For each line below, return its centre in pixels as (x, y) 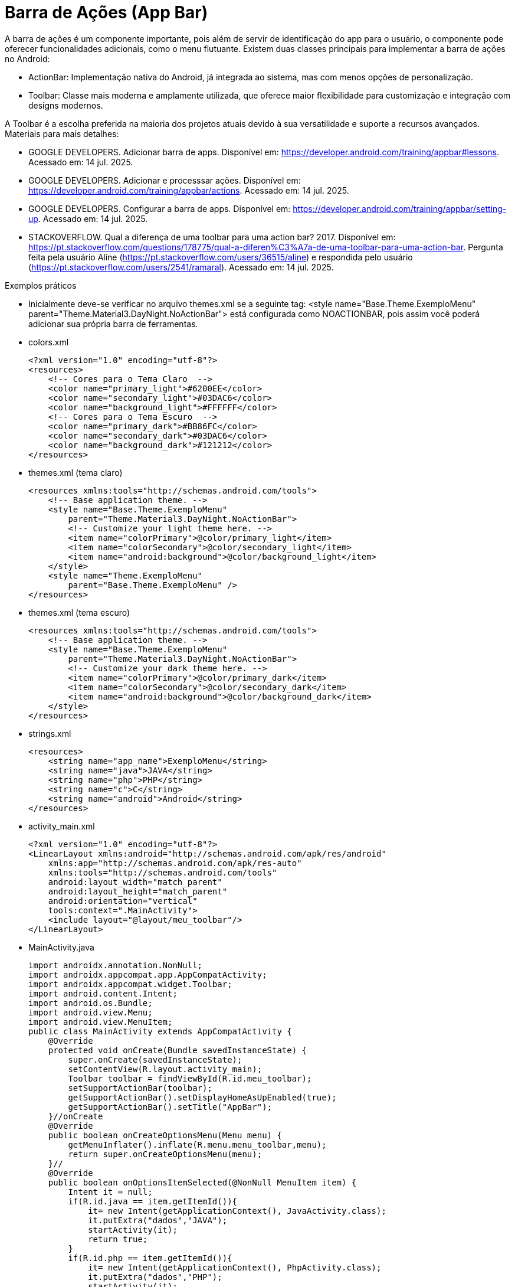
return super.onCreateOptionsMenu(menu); (165, 1154)
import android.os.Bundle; (91, 1003)
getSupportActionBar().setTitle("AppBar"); (170, 1107)
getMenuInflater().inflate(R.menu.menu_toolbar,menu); (197, 1144)
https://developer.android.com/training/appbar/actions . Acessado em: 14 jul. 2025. (189, 190)
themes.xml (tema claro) (76, 472)
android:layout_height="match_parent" (138, 891)
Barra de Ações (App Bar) (106, 12)
